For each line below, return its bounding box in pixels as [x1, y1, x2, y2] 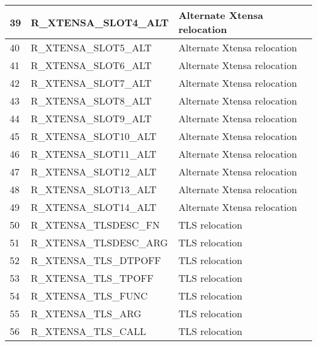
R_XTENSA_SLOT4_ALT [30, 15, 169, 29]
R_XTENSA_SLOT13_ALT [30, 182, 157, 196]
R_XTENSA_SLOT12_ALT [30, 164, 157, 179]
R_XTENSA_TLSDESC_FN [30, 218, 160, 232]
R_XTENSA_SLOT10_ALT [30, 129, 157, 143]
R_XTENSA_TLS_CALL [30, 324, 146, 338]
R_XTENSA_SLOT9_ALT [30, 111, 152, 125]
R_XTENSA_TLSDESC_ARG [30, 235, 168, 249]
